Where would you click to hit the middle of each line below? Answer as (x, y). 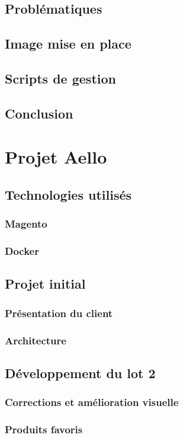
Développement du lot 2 (80, 373)
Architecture (36, 340)
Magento (26, 224)
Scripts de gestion (60, 78)
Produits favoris (44, 429)
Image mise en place (68, 44)
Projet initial (45, 284)
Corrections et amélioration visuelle (92, 402)
